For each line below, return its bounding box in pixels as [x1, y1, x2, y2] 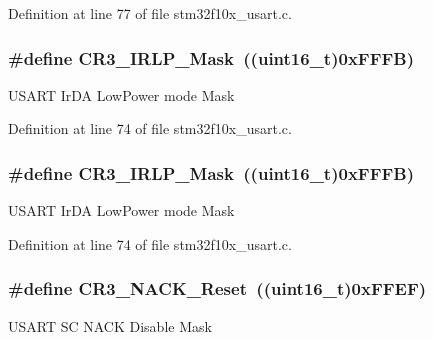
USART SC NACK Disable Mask [8, 315, 212, 336]
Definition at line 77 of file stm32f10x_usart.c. [8, 3, 292, 23]
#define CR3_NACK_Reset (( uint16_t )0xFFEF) [8, 276, 427, 301]
